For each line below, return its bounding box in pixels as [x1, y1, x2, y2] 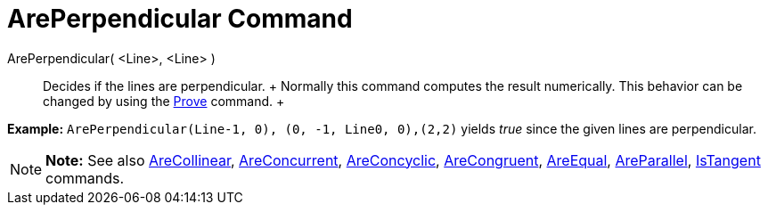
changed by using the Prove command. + [43, 93, 285, 109]
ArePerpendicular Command [7, 4, 353, 34]
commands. [45, 168, 125, 187]
